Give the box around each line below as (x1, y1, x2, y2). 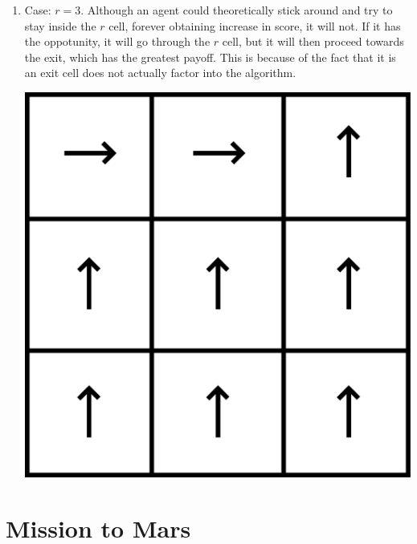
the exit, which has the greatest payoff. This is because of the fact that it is (24, 48, 396, 65)
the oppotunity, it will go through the (24, 33, 211, 50)
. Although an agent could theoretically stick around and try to (80, 2, 393, 18)
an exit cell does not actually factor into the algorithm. (24, 64, 296, 81)
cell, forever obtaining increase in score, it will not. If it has (108, 17, 401, 34)
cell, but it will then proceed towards (222, 33, 404, 50)
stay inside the (24, 17, 96, 34)
